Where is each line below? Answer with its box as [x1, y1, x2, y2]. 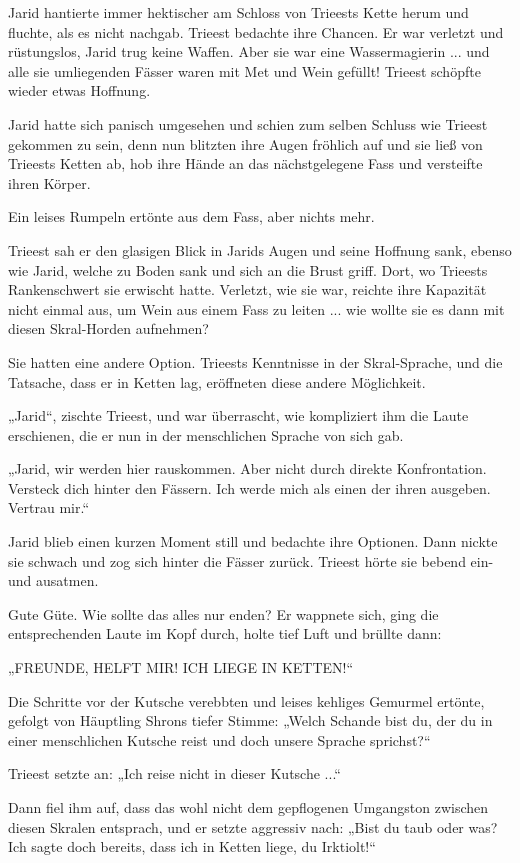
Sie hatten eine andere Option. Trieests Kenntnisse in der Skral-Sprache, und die [8, 351, 503, 372]
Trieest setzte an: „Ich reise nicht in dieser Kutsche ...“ [8, 763, 341, 784]
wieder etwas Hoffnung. [8, 80, 151, 101]
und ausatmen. [8, 570, 99, 591]
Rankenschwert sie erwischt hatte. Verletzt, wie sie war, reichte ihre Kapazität [8, 279, 487, 300]
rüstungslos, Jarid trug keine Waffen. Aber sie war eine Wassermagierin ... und [8, 41, 490, 62]
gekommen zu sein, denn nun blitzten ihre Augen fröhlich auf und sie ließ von [8, 133, 483, 154]
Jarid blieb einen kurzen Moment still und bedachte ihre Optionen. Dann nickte [8, 531, 498, 552]
